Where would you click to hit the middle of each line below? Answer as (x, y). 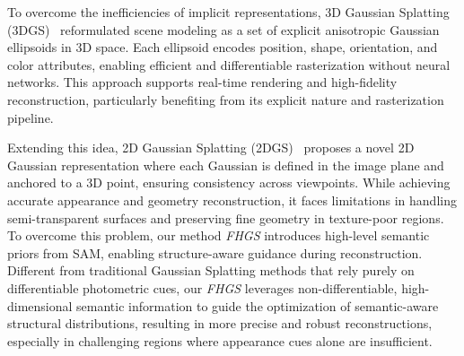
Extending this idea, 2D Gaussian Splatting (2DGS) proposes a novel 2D (211, 148)
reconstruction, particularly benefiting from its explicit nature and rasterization (226, 99)
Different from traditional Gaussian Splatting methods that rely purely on (211, 270)
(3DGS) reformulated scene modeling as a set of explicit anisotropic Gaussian (223, 29)
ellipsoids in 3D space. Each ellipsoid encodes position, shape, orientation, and (223, 47)
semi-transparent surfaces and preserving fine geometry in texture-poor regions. (226, 217)
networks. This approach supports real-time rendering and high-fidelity (202, 82)
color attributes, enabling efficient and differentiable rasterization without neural (229, 64)
